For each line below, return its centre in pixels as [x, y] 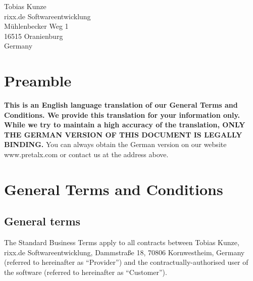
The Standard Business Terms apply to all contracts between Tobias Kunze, [122, 242]
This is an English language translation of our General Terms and [121, 105]
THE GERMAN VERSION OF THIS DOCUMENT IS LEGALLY [123, 134]
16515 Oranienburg [34, 36]
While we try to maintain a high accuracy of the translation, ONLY [125, 125]
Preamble [38, 81]
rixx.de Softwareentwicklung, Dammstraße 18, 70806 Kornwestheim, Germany [124, 252]
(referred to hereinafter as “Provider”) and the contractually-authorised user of [126, 262]
